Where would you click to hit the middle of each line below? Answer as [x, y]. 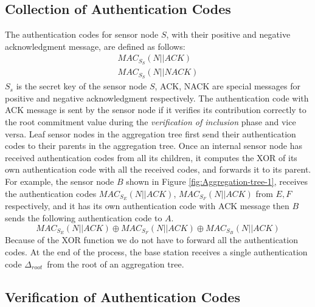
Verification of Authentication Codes [123, 296]
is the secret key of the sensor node [81, 86]
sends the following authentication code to [84, 217]
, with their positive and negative [228, 34]
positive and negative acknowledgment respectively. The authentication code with [157, 98]
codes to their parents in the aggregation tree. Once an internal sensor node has [154, 146]
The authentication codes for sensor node [82, 34]
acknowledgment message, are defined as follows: [95, 46]
